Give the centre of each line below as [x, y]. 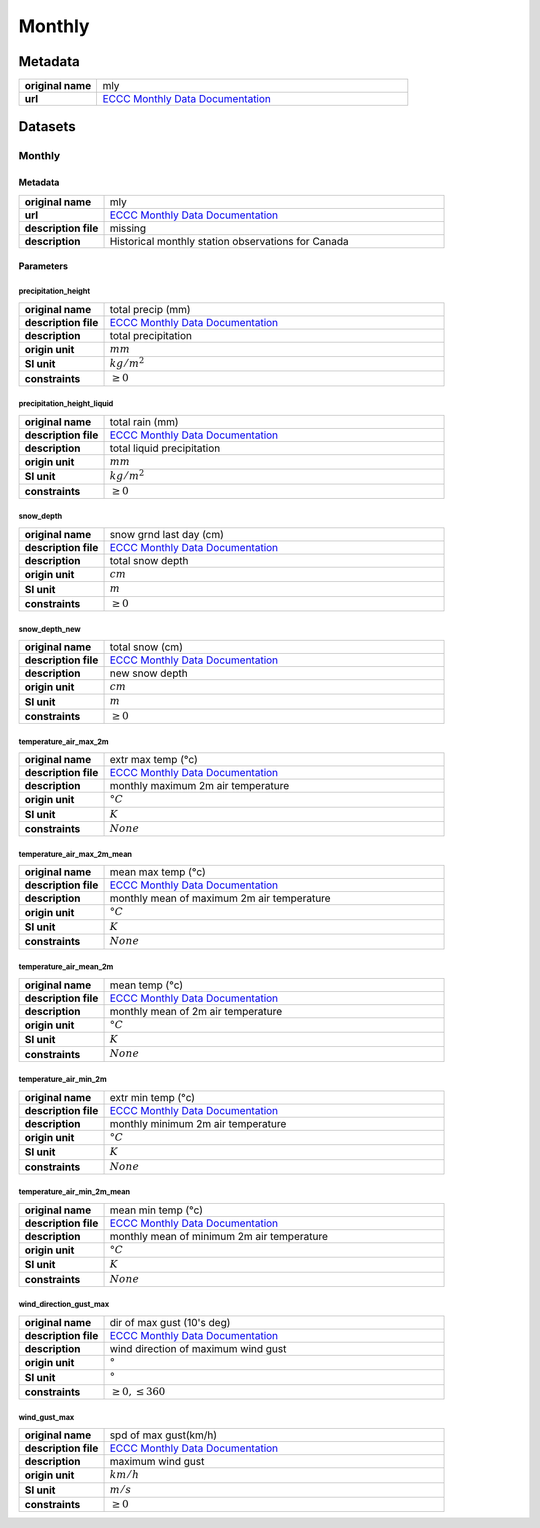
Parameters [43, 266]
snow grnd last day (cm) [167, 534]
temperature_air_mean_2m [66, 966]
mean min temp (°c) [156, 1210]
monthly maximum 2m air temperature [199, 786]
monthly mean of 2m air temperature [196, 1011]
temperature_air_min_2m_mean [74, 1192]
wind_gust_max [46, 1417]
